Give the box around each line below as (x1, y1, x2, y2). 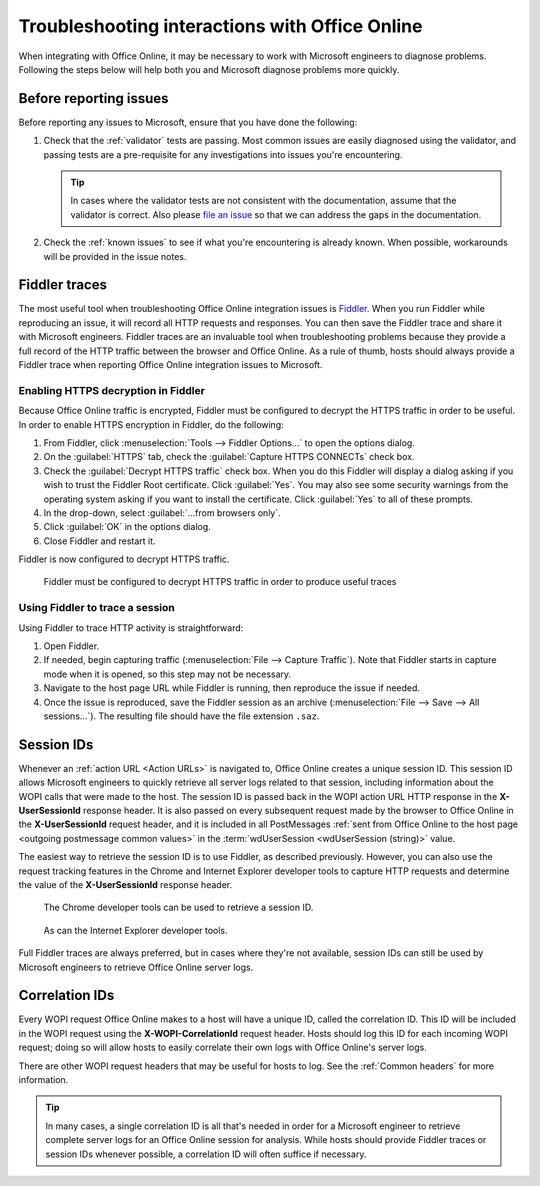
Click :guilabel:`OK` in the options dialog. (43, 521, 212, 533)
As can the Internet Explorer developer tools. (43, 924, 229, 936)
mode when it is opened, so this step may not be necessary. (43, 668, 292, 680)
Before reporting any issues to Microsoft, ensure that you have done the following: (18, 116, 358, 128)
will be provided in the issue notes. (43, 250, 187, 262)
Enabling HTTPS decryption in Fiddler (18, 383, 205, 397)
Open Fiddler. (43, 640, 100, 652)
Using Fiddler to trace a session (18, 601, 175, 615)
